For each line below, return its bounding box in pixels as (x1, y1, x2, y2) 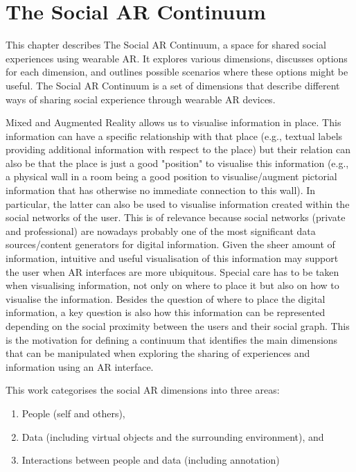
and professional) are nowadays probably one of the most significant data (6, 223, 316, 238)
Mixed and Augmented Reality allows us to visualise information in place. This (6, 115, 341, 130)
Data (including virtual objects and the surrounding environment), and (21, 429, 324, 444)
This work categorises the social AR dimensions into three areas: (6, 383, 280, 397)
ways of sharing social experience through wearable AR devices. (6, 91, 276, 106)
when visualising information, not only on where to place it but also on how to (6, 278, 339, 292)
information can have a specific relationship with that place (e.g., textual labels (6, 128, 343, 143)
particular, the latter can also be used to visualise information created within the (6, 196, 350, 211)
